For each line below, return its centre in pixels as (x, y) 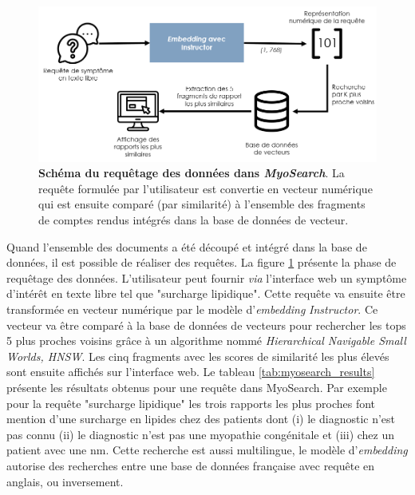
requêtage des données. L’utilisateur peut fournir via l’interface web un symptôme (207, 277)
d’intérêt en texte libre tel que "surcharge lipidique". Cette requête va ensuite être (206, 293)
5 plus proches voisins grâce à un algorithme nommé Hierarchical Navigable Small (206, 341)
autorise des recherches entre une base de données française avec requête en (191, 465)
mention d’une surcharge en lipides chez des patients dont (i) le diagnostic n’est (201, 419)
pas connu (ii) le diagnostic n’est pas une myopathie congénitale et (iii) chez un (201, 434)
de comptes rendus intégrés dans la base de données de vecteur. (194, 220)
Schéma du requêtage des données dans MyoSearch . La (192, 173)
